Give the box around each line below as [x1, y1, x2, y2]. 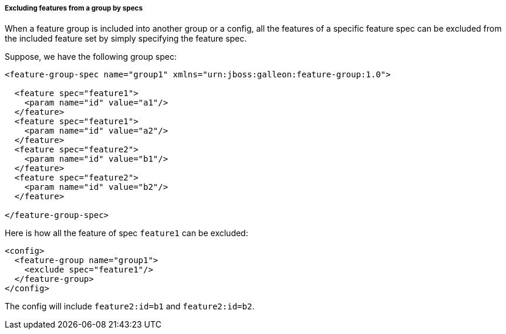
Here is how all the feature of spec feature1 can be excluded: [5, 228, 248, 238]
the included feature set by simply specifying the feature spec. [5, 33, 247, 44]
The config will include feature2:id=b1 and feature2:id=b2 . [5, 301, 255, 312]
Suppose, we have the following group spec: [5, 52, 177, 62]
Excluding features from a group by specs [5, 4, 143, 12]
